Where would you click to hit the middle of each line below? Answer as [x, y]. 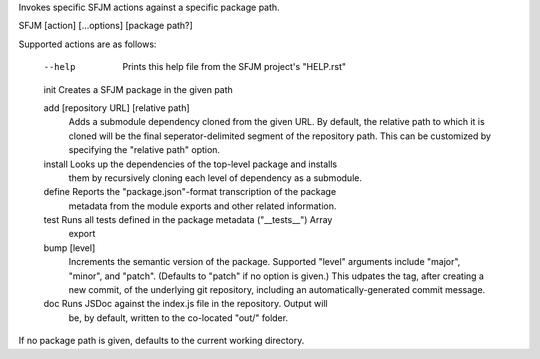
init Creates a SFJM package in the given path [138, 89]
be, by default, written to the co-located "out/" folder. [178, 317]
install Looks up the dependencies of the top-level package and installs [190, 164]
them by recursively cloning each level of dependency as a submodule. [215, 177]
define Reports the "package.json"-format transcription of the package [190, 192]
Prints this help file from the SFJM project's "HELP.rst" [234, 67]
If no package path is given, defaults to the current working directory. [161, 341]
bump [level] [69, 247]
